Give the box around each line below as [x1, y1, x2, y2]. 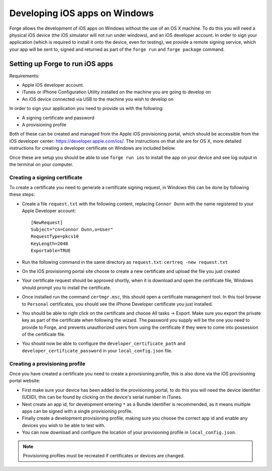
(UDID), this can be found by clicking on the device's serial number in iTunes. [22, 394, 182, 400]
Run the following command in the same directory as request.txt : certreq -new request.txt [22, 259, 228, 265]
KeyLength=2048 [31, 241, 69, 247]
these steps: [9, 192, 35, 198]
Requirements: [9, 73, 40, 79]
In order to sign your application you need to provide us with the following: [9, 105, 164, 111]
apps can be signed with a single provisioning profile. [22, 408, 133, 414]
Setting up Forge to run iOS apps [9, 60, 113, 68]
